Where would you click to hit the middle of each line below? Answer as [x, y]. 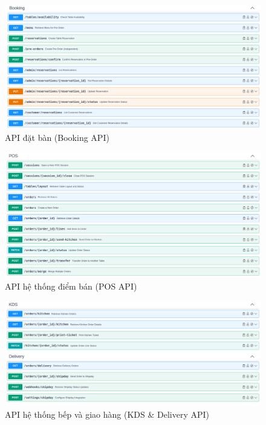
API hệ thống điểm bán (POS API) [71, 286]
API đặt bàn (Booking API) [57, 137]
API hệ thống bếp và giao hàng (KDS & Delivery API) [107, 414]
